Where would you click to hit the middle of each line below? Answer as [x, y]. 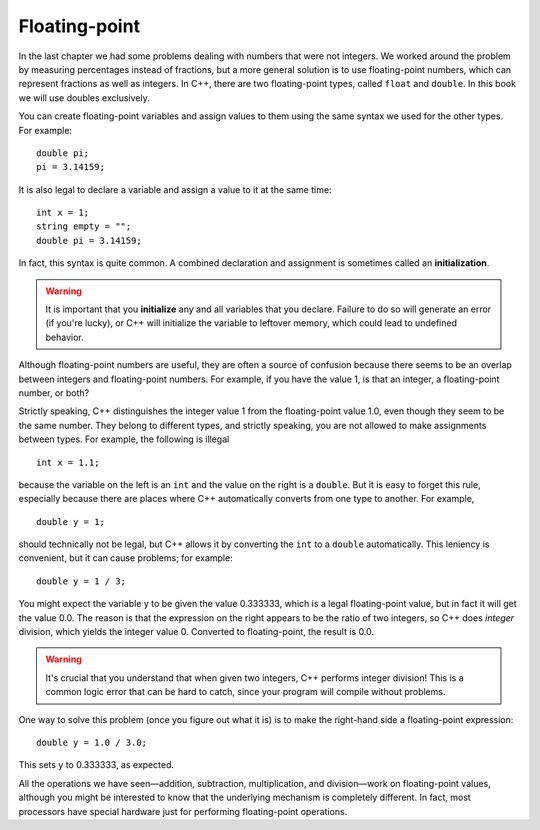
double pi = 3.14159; [89, 240]
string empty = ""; [84, 226]
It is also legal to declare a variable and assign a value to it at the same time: [175, 189]
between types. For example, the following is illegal [124, 439]
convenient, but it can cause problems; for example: [126, 558]
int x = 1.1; [68, 462]
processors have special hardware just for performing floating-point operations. [183, 811]
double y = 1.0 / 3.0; [92, 742]
